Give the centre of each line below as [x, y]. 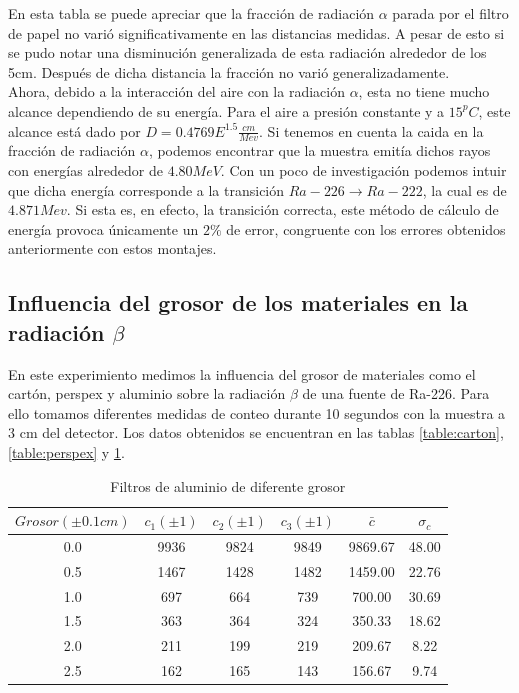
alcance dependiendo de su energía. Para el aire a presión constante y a [226, 110]
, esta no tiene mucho [424, 91]
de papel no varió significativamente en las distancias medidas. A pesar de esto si [256, 32]
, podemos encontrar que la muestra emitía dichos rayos [319, 150]
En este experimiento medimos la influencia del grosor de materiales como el [242, 373]
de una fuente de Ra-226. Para [396, 393]
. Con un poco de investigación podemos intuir [363, 169]
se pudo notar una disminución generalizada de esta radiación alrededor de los [247, 52]
